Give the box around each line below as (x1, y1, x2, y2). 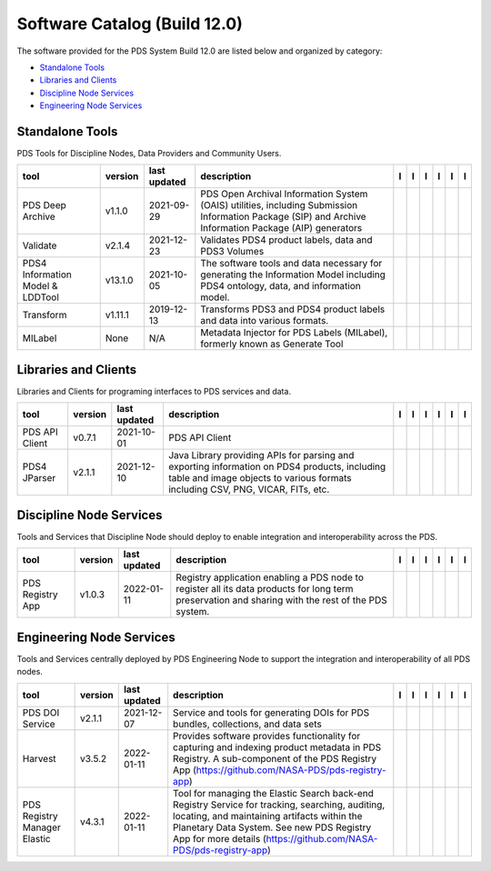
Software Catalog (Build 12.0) (16, 14, 243, 34)
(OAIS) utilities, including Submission (200, 199, 358, 212)
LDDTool (22, 291, 59, 304)
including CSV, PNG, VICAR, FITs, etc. (168, 483, 330, 496)
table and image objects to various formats (168, 472, 352, 485)
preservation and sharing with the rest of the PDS (175, 594, 388, 606)
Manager (22, 821, 61, 834)
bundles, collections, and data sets (173, 717, 322, 730)
